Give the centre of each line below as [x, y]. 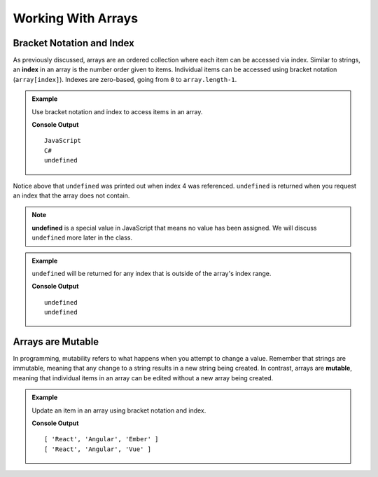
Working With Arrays [76, 18]
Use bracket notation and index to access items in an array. [117, 111]
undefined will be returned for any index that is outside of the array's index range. [152, 273]
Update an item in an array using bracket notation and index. [119, 410]
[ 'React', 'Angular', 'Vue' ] [98, 449]
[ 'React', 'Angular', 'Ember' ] [101, 439]
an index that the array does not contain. [71, 195]
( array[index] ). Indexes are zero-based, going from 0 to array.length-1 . [125, 79]
